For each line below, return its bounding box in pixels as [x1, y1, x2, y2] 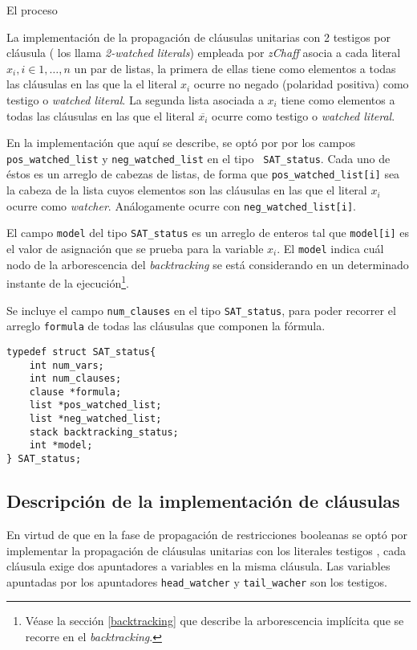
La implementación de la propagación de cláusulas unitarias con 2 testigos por [6, 28, 391, 45]
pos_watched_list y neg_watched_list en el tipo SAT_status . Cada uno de [6, 149, 391, 166]
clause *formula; [29, 386, 122, 398]
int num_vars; [29, 359, 104, 371]
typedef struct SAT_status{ [6, 345, 156, 358]
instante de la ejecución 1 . [6, 272, 129, 291]
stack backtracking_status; [29, 426, 179, 438]
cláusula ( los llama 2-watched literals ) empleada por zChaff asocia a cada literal [6, 44, 401, 61]
